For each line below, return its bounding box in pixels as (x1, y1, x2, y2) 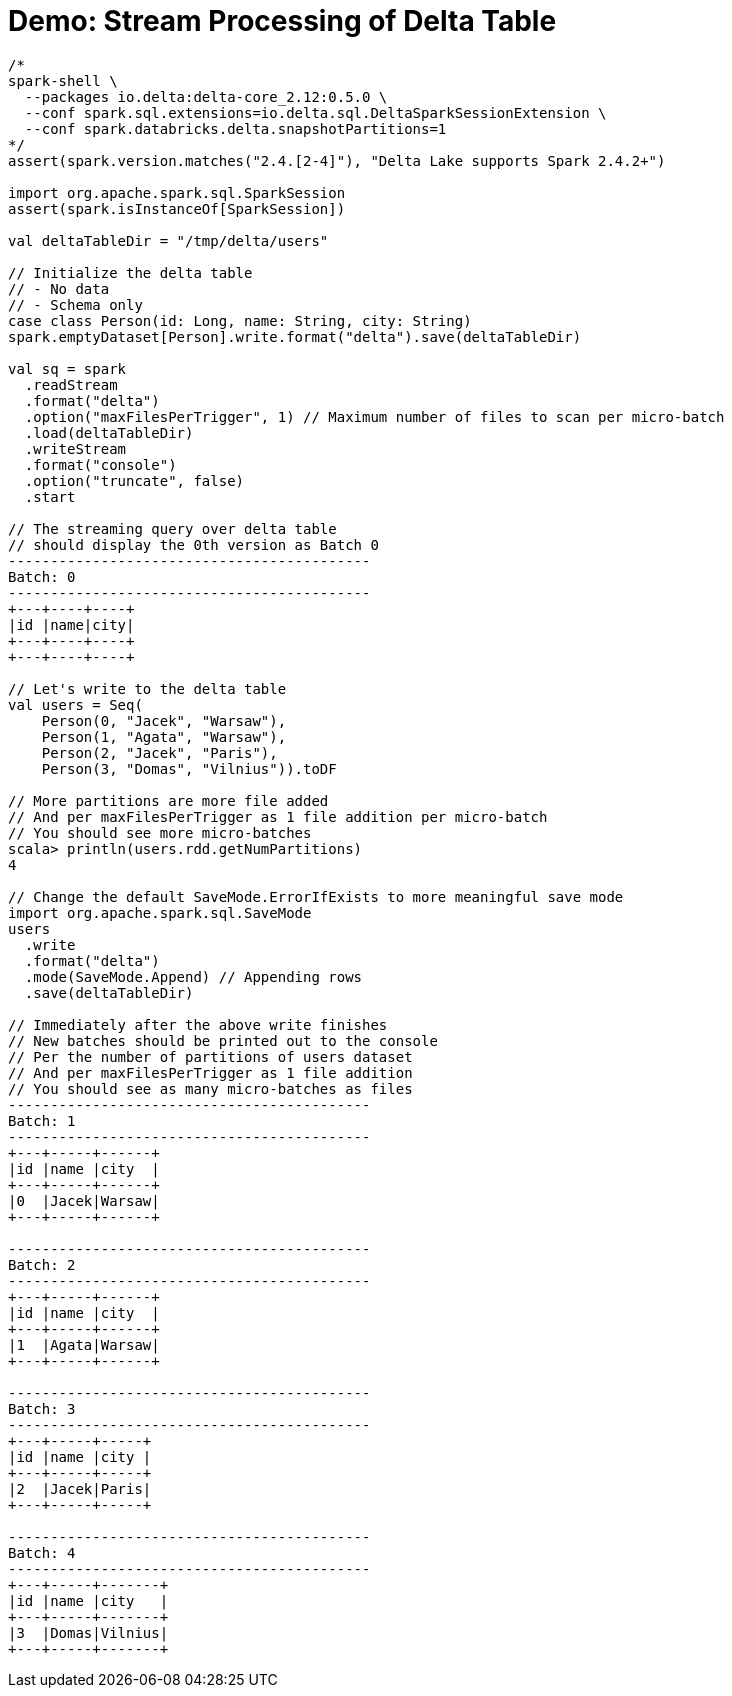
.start (24, 488, 76, 505)
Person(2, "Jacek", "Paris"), (41, 744, 278, 761)
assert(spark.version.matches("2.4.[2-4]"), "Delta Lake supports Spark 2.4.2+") (8, 152, 666, 169)
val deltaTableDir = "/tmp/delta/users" (8, 232, 329, 249)
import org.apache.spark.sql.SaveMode (8, 904, 312, 921)
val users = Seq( (8, 696, 143, 713)
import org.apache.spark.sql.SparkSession (8, 184, 346, 201)
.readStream (24, 376, 118, 393)
